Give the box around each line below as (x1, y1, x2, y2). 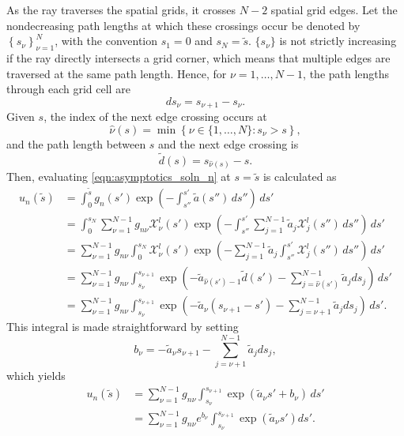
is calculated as (262, 168, 337, 185)
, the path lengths (303, 65, 390, 81)
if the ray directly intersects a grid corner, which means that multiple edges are (6, 49, 391, 66)
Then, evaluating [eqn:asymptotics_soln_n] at (6, 168, 231, 185)
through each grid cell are (6, 81, 130, 97)
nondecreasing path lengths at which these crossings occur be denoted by (6, 17, 361, 33)
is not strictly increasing (279, 32, 397, 49)
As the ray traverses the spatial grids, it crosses (6, 2, 236, 17)
